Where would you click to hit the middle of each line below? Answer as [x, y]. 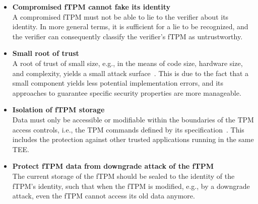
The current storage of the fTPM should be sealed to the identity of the [123, 176]
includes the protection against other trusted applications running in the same [133, 139]
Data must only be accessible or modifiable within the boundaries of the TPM [133, 119]
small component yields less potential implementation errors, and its [118, 83]
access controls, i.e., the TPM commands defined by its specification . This [128, 129]
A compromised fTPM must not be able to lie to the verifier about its [120, 16]
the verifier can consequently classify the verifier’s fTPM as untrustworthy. [127, 36]
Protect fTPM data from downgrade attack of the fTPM [113, 166]
